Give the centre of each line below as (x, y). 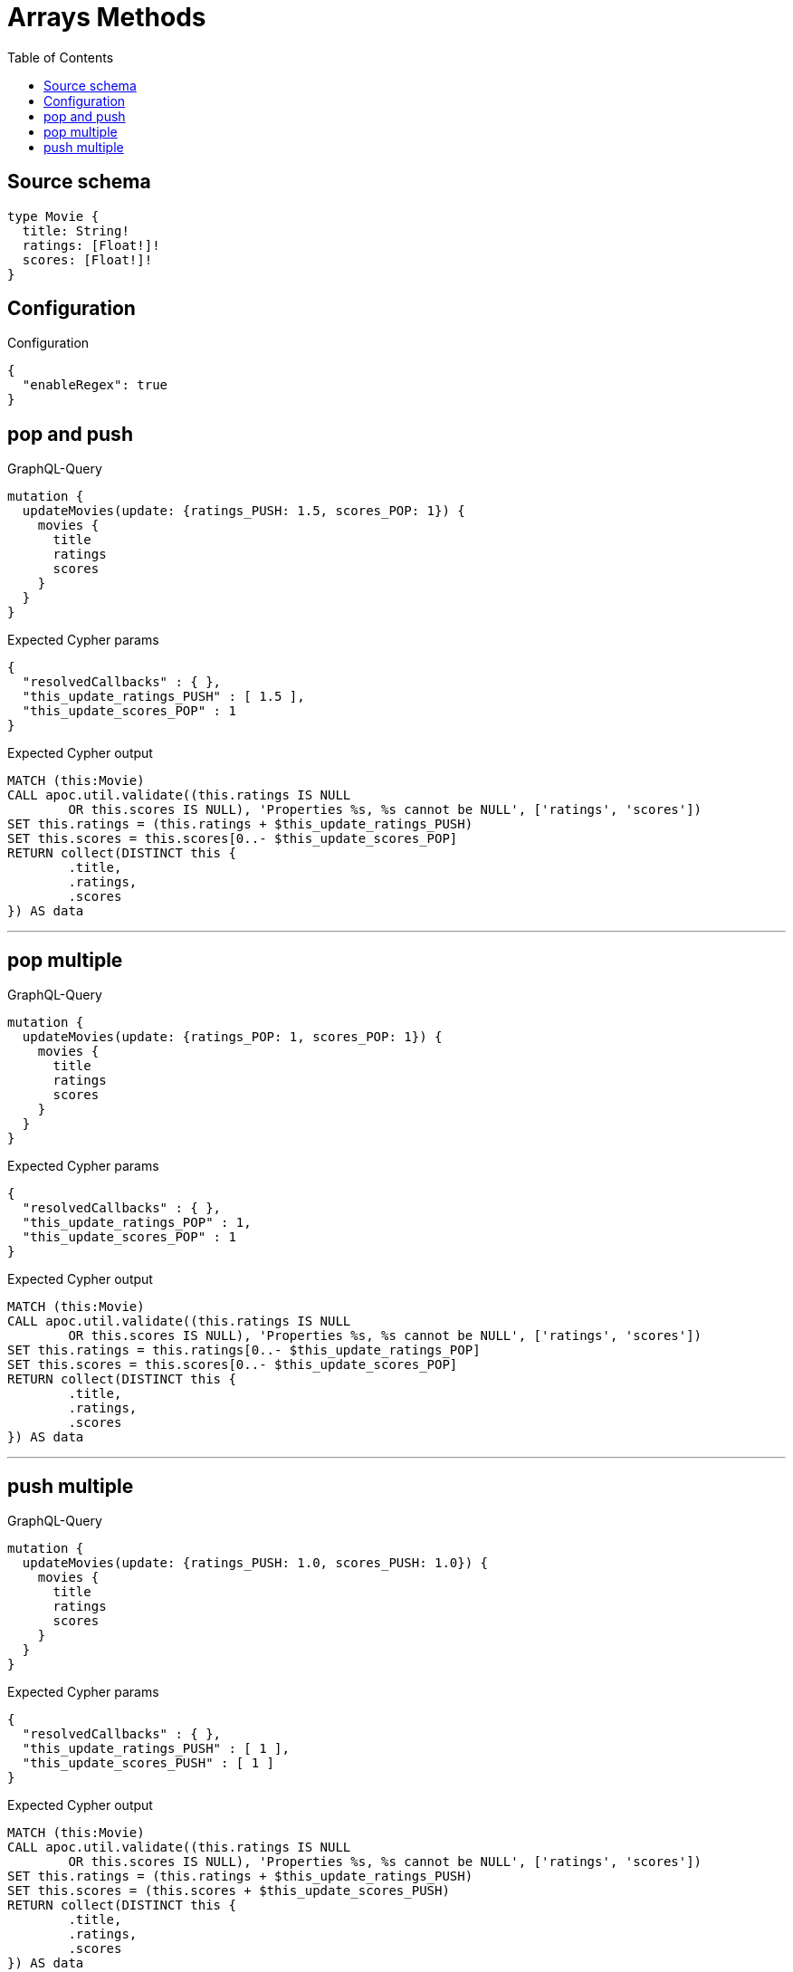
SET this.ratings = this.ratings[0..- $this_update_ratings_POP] (244, 1350)
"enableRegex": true (95, 385)
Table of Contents (61, 57)
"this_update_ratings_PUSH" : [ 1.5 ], (163, 697)
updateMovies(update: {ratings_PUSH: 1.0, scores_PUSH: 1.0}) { (255, 1562)
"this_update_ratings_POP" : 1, (137, 1223)
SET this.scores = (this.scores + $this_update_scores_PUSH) (229, 1890)
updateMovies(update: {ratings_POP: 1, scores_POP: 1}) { (232, 1037)
